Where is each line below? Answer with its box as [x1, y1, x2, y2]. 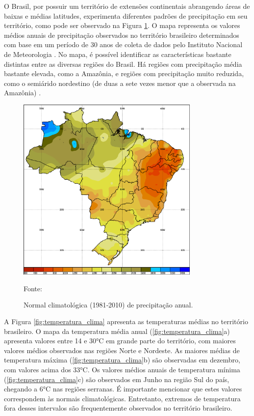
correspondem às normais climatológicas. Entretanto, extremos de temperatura [4, 393, 241, 403]
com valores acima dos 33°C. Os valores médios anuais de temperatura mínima [4, 364, 240, 374]
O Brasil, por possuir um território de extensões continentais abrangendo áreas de [4, 1, 250, 11]
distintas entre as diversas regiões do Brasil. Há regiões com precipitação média [4, 58, 242, 69]
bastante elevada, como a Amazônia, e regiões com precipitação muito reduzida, [4, 68, 244, 79]
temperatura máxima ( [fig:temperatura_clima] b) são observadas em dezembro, [4, 355, 240, 365]
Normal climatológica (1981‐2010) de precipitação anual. [24, 300, 193, 310]
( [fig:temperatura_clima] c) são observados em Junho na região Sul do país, [4, 374, 229, 384]
